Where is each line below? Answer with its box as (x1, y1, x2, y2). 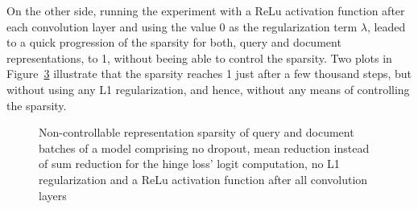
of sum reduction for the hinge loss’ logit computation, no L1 (39, 155, 340, 172)
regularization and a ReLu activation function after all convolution (39, 170, 368, 187)
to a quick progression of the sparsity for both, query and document (6, 34, 341, 51)
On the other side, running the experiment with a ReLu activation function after (6, 2, 405, 18)
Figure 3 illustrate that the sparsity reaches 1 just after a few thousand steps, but (6, 65, 412, 82)
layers (39, 186, 67, 203)
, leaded (366, 18, 406, 35)
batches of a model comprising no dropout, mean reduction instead (39, 139, 370, 156)
